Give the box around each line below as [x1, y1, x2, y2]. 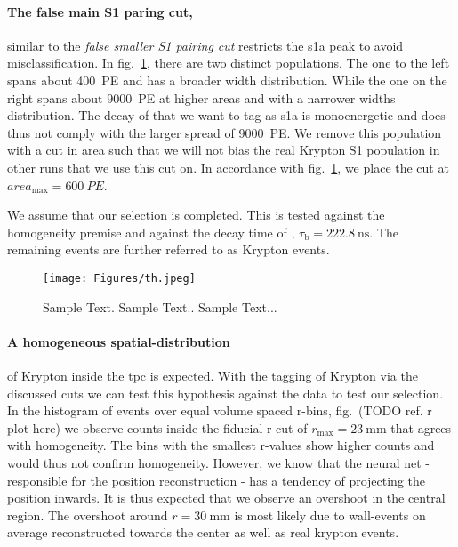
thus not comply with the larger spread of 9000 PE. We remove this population [7, 123, 442, 141]
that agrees [390, 418, 452, 437]
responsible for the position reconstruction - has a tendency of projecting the [7, 471, 425, 489]
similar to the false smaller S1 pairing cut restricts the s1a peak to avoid [7, 36, 404, 54]
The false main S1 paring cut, [7, 2, 193, 20]
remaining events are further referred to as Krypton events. [7, 240, 330, 259]
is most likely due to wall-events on [234, 505, 426, 524]
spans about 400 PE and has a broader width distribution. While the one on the [7, 70, 447, 89]
